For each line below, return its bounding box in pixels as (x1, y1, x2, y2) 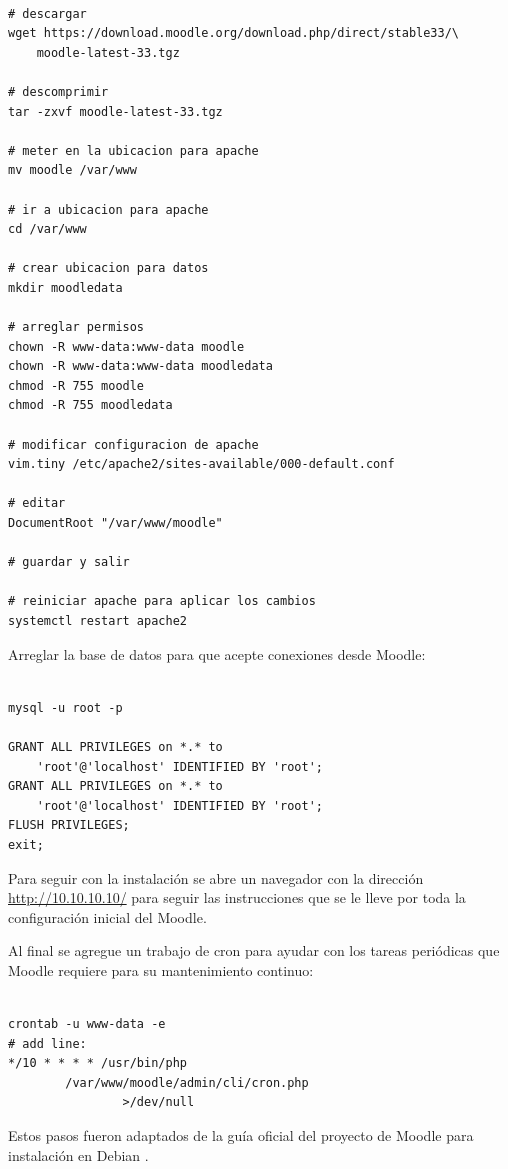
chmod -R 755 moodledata (8, 398, 173, 413)
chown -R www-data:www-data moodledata (8, 359, 273, 374)
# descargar (8, 6, 87, 21)
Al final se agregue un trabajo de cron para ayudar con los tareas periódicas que (8, 940, 500, 961)
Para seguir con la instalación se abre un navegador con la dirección (8, 867, 424, 888)
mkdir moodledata (8, 280, 123, 295)
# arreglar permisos (8, 320, 145, 335)
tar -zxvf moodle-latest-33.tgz (8, 104, 223, 119)
